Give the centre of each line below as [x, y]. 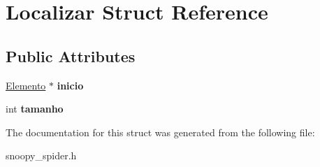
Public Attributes [71, 56]
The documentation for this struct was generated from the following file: [160, 132]
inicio [70, 85]
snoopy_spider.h [41, 155]
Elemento [26, 85]
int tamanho [35, 109]
